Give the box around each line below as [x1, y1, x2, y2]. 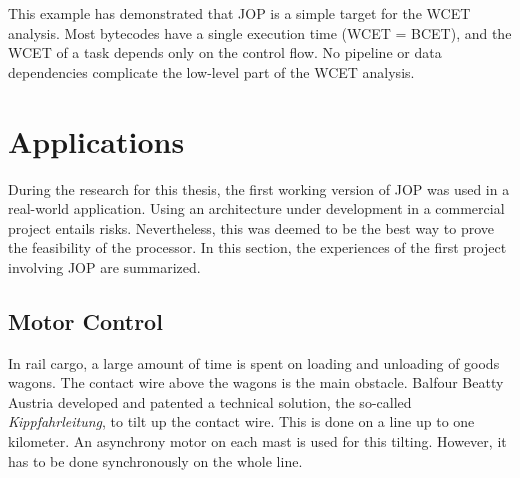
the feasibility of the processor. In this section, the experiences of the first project [8, 237, 507, 258]
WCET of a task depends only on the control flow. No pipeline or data [8, 42, 442, 63]
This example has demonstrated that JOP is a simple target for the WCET [8, 3, 471, 23]
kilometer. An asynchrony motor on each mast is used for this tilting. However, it [8, 431, 507, 452]
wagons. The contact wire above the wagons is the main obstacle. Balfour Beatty [8, 372, 504, 393]
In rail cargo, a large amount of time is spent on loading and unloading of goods [8, 352, 500, 373]
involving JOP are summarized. [8, 256, 201, 277]
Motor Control [8, 305, 163, 336]
